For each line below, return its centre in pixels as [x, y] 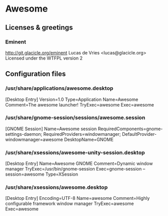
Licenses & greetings [39, 28]
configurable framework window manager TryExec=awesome [70, 204]
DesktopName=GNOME [89, 139]
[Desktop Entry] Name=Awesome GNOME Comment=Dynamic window [79, 164]
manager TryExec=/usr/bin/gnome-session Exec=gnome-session [73, 169]
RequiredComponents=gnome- [130, 129]
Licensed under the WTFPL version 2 [44, 58]
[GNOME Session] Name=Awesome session [51, 129]
